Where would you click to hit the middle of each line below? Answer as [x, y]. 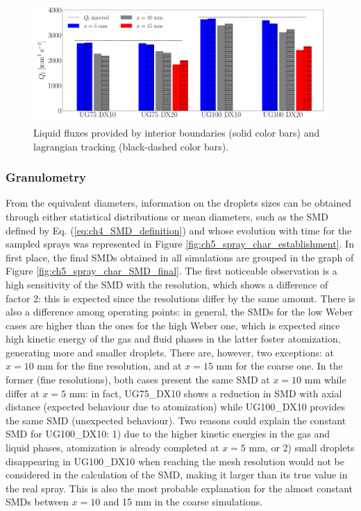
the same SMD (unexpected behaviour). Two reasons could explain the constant [176, 420]
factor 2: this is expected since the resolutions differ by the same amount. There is [180, 298]
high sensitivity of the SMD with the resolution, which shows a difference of [167, 284]
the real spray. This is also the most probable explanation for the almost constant [179, 488]
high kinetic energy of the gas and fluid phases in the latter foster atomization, [173, 339]
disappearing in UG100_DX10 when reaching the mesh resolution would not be [175, 461]
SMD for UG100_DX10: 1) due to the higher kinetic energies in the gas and [168, 434]
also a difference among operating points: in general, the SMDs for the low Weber [179, 312]
